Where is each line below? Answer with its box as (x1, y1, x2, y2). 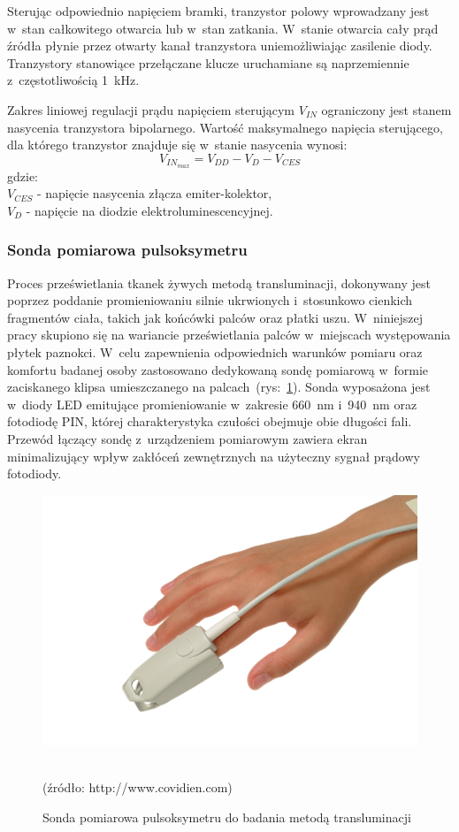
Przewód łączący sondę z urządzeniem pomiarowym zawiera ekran (7, 429, 368, 447)
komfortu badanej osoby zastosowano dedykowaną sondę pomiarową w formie (7, 360, 429, 378)
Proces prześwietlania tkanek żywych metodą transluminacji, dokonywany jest (7, 273, 431, 292)
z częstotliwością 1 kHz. (7, 71, 140, 89)
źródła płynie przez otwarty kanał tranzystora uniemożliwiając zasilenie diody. (7, 36, 432, 55)
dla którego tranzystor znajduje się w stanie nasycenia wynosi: (7, 135, 348, 154)
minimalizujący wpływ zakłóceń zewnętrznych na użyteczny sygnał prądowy (7, 447, 420, 465)
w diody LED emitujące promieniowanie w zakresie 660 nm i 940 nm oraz (7, 394, 417, 413)
